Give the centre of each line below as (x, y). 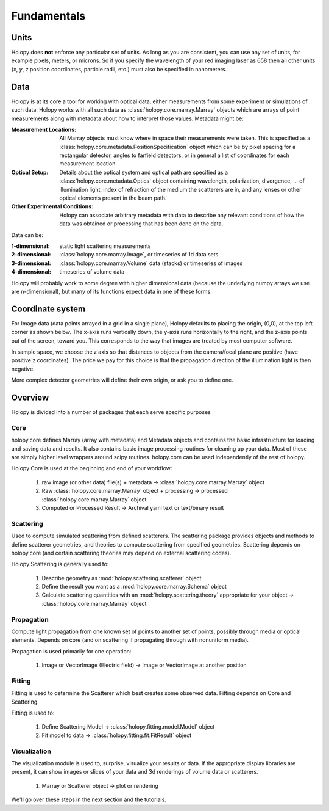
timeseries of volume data (92, 272)
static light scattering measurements (105, 246)
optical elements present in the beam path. (113, 198)
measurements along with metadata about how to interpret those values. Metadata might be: (127, 118)
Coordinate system (48, 309)
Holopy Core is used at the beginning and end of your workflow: (92, 468)
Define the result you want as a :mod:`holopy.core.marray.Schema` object (134, 587)
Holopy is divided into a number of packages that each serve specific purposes (111, 412)
